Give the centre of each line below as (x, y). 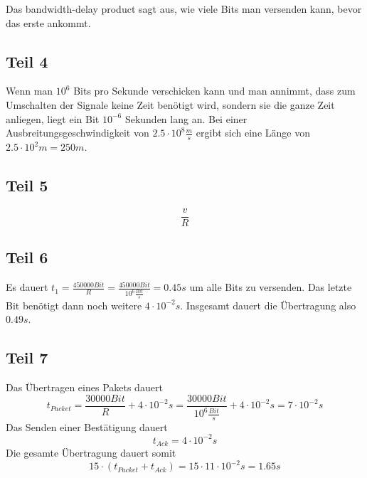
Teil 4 (27, 61)
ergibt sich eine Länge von (253, 133)
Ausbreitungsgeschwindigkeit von (78, 133)
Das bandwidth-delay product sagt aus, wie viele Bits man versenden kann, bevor (184, 9)
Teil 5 (27, 185)
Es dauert (27, 287)
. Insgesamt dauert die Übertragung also (268, 305)
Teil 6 (27, 257)
